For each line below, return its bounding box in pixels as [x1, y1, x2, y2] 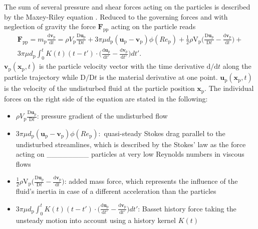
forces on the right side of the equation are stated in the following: [4, 93, 208, 103]
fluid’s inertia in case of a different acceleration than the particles [16, 186, 216, 196]
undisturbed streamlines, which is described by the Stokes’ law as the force [16, 139, 246, 149]
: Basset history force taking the [138, 203, 236, 213]
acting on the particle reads [111, 21, 196, 32]
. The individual [204, 83, 254, 93]
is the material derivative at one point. [99, 72, 218, 82]
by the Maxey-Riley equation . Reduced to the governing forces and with [4, 11, 228, 22]
